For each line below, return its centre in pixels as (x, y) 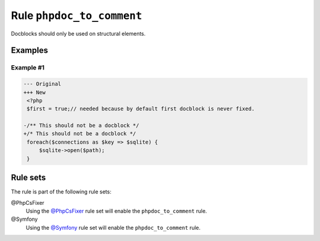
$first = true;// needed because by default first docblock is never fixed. (141, 109)
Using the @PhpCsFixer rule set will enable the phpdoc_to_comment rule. (116, 211)
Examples (30, 50)
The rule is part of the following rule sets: (61, 192)
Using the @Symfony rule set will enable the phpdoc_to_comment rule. (113, 227)
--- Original (42, 84)
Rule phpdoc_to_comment (76, 15)
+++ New (34, 92)
